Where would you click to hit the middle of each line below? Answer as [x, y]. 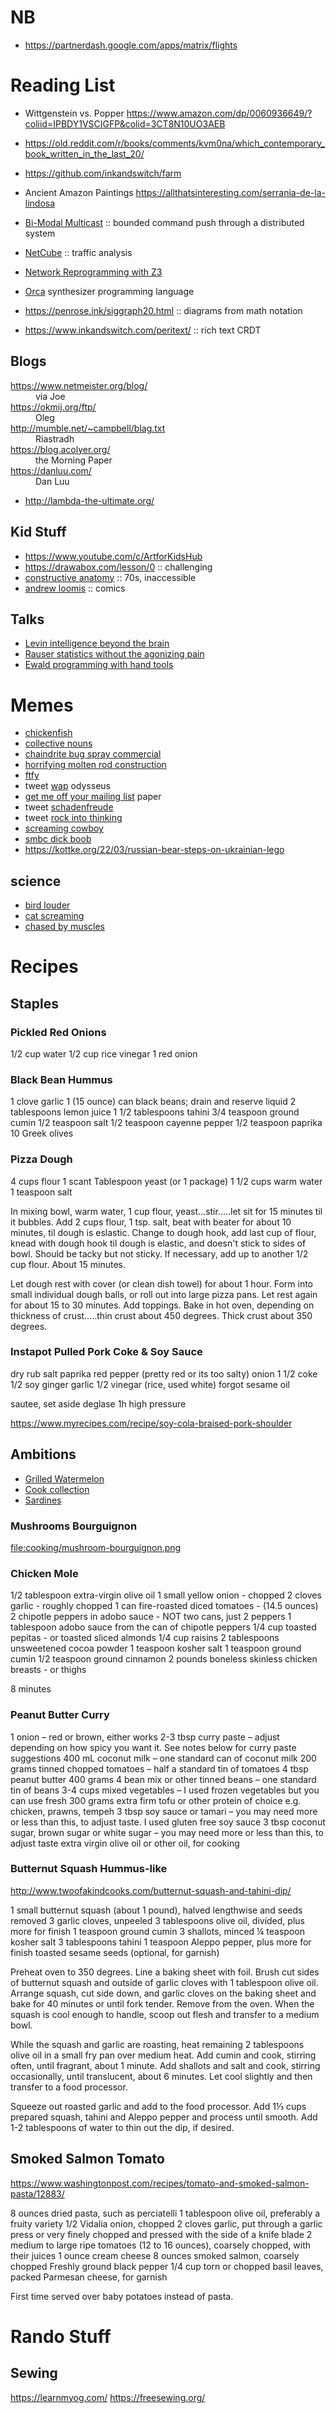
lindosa [40, 203]
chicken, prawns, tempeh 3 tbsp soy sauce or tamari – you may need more [164, 1811]
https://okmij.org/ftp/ [53, 407]
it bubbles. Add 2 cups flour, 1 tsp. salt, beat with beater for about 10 [151, 1222]
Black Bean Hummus [61, 1079]
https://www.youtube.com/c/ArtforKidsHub [113, 556]
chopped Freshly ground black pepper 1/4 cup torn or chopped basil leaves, [167, 2266]
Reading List [63, 85]
